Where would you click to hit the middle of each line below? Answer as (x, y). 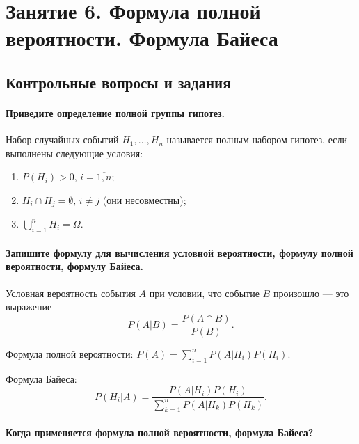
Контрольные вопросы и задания (118, 82)
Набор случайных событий (62, 140)
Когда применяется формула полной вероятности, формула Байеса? (160, 432)
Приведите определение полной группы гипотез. (115, 112)
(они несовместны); (144, 199)
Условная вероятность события (71, 293)
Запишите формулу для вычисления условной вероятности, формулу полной (179, 252)
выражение (29, 307)
